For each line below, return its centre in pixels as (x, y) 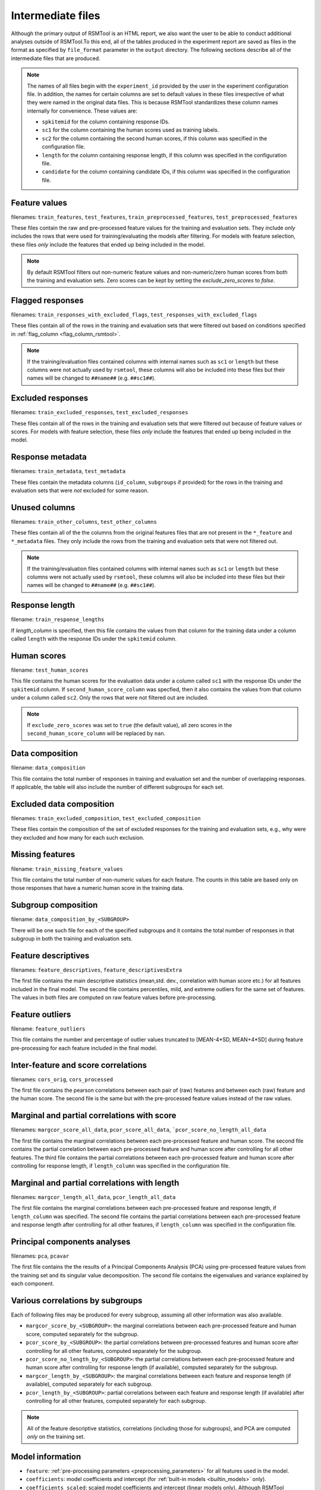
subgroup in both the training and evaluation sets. (72, 938)
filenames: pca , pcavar (40, 1256)
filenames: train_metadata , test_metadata (68, 471)
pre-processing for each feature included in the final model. (84, 1048)
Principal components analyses (71, 1242)
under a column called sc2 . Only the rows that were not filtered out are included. (110, 698)
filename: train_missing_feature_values (67, 869)
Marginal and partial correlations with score (94, 1115)
